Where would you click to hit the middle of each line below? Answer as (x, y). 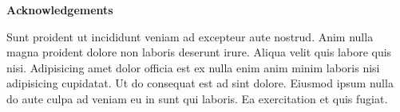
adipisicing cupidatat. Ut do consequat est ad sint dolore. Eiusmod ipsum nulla (200, 83)
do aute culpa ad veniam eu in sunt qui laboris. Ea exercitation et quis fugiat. (197, 98)
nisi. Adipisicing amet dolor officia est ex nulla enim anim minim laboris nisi (193, 67)
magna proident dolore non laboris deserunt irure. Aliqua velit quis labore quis (199, 52)
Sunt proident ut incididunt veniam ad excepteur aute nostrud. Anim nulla (190, 36)
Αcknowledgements (60, 10)
